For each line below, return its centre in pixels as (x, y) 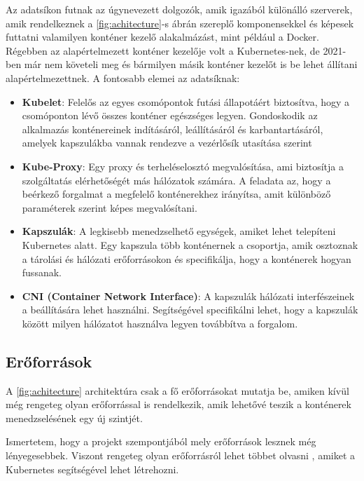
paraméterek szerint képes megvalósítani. (110, 207)
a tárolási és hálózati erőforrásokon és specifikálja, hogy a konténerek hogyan (187, 258)
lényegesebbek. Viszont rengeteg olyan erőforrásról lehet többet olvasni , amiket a (181, 455)
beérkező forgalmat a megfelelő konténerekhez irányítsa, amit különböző (176, 194)
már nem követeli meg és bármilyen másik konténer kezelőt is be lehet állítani (191, 64)
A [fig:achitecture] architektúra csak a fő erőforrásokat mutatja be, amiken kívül (177, 390)
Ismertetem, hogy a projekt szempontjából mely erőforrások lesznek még (161, 441)
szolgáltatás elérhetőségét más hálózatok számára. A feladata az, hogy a (176, 180)
